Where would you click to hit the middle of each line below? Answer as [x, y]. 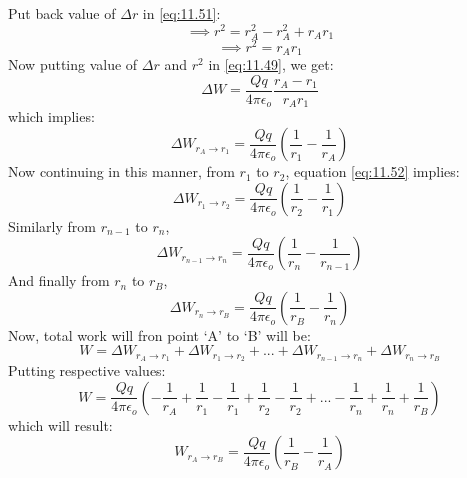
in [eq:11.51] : [181, 13]
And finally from [59, 280]
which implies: [51, 116]
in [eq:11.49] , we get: [271, 64]
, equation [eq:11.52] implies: [372, 171]
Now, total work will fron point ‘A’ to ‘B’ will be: [159, 334]
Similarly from [52, 225]
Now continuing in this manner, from [121, 171]
